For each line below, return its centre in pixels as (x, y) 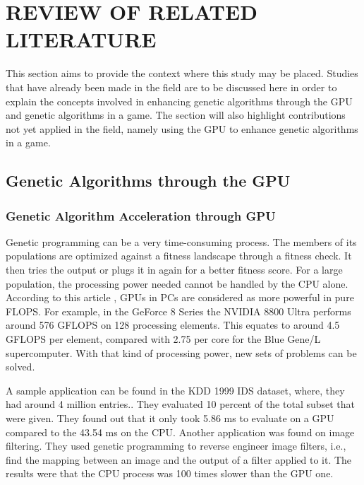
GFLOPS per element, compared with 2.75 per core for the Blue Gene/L (163, 339)
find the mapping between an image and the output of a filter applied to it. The (179, 459)
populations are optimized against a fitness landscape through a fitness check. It (179, 256)
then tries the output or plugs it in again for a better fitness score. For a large (174, 270)
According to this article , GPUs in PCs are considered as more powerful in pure (180, 297)
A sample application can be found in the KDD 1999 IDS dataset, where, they (175, 390)
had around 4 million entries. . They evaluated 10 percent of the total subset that (181, 404)
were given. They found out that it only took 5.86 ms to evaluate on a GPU (170, 418)
